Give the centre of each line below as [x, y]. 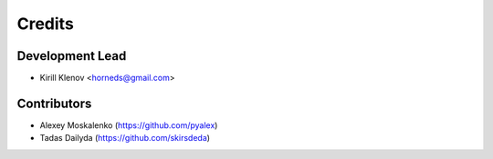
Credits [46, 24]
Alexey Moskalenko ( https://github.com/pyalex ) [129, 125]
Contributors [54, 103]
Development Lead [72, 56]
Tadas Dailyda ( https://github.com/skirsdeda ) [125, 138]
